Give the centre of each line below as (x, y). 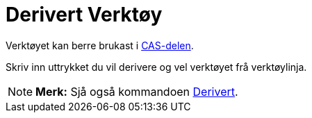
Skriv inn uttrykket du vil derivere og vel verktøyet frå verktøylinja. (156, 67)
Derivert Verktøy (84, 15)
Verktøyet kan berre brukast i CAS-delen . (100, 45)
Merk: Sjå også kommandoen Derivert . (137, 91)
